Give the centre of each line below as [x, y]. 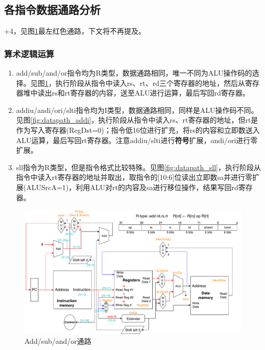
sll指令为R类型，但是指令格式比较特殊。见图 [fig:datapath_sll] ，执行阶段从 [138, 167]
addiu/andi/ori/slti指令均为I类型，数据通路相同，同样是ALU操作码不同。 [137, 110]
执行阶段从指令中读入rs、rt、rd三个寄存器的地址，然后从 [150, 83]
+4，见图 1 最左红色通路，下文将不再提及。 [75, 31]
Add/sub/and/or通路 [58, 341]
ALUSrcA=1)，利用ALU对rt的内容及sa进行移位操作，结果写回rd [132, 187]
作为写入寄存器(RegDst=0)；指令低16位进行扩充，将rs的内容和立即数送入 [138, 130]
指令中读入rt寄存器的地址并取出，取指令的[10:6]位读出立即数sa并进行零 [134, 177]
